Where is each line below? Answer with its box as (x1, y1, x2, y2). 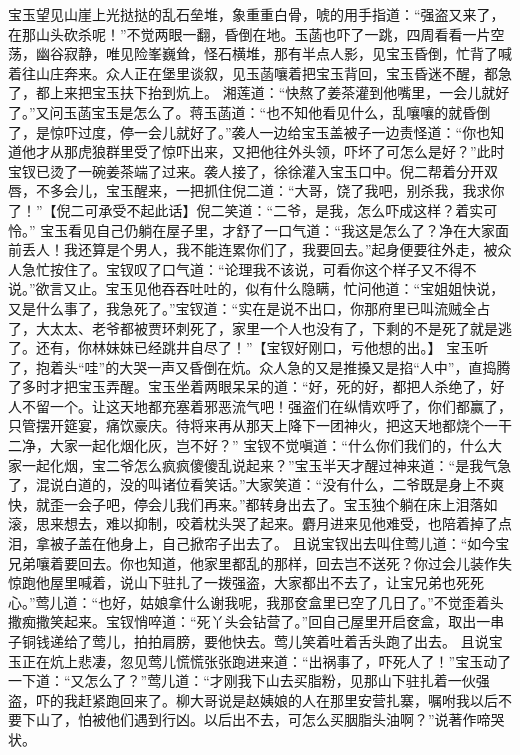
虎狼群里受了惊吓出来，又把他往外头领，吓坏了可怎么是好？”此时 (77, 141, 505, 162)
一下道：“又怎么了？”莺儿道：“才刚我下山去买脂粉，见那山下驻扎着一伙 (8, 670, 476, 691)
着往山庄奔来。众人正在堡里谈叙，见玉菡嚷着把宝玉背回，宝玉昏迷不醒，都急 (8, 62, 512, 83)
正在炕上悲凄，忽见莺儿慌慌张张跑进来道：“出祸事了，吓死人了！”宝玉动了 (21, 650, 512, 671)
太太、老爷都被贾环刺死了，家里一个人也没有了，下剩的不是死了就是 (49, 317, 498, 338)
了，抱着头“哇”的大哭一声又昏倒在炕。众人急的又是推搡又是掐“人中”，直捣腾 (8, 356, 511, 377)
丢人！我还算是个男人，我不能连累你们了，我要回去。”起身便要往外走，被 (21, 239, 498, 260)
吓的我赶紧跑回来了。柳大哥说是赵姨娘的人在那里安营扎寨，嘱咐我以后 (35, 689, 498, 710)
